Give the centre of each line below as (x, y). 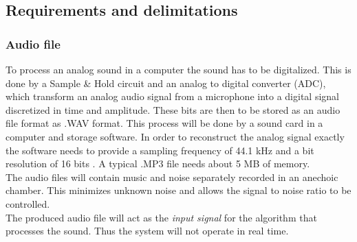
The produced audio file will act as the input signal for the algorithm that (161, 217)
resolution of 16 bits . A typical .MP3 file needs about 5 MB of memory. (158, 164)
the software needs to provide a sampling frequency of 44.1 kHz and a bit (160, 150)
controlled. (28, 203)
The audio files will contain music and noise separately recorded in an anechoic (172, 177)
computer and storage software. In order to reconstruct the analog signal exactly (175, 136)
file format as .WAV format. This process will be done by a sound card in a (164, 123)
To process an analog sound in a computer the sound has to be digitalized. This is (178, 69)
